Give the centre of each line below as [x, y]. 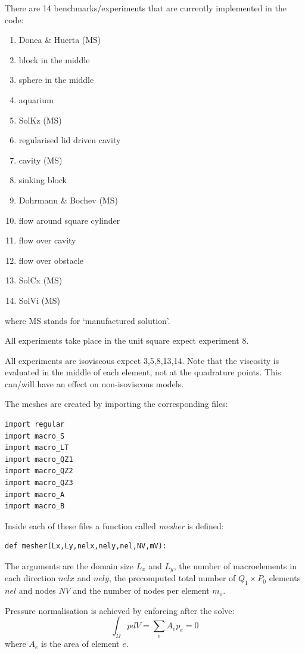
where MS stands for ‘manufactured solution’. [88, 320]
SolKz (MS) [40, 120]
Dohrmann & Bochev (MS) [68, 200]
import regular [35, 425]
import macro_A [35, 494]
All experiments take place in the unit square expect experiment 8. [127, 340]
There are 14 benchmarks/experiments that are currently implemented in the [146, 8]
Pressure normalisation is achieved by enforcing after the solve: [120, 610]
